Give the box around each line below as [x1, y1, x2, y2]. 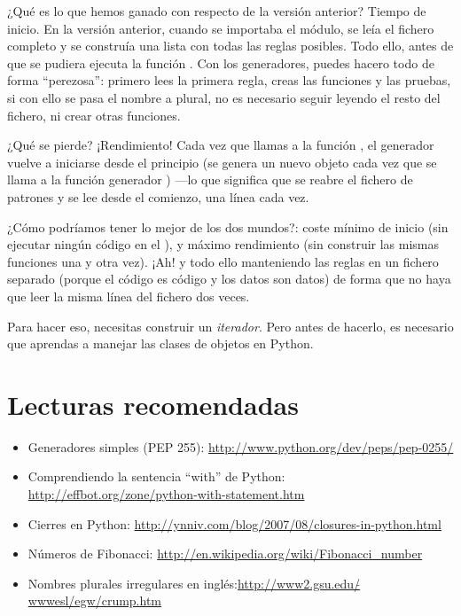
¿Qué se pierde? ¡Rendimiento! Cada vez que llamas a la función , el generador [7, 136, 434, 154]
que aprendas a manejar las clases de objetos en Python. [7, 334, 314, 353]
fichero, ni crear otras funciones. [7, 105, 181, 124]
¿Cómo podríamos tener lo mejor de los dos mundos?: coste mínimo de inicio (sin [7, 217, 449, 236]
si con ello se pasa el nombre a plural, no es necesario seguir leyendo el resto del [7, 88, 441, 106]
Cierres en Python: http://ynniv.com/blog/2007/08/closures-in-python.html [27, 514, 441, 533]
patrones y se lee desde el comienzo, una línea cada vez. [7, 187, 309, 206]
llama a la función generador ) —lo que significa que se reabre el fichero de [7, 170, 413, 189]
